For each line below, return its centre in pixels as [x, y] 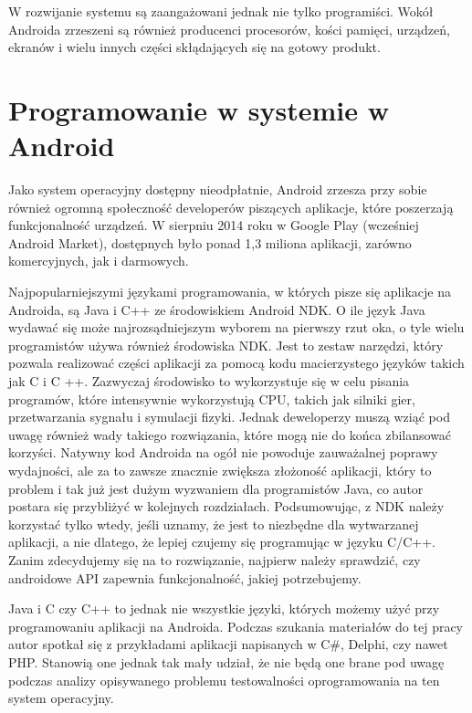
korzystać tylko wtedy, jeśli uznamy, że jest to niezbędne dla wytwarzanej [214, 524]
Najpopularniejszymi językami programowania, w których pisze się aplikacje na [230, 292]
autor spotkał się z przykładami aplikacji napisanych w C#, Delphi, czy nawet [228, 644]
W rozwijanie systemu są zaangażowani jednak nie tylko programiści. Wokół [221, 11]
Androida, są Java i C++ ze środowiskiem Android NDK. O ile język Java [217, 309]
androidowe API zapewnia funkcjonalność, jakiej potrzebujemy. [185, 577]
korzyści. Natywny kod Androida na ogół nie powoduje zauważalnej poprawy [223, 452]
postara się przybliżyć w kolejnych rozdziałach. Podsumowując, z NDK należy [226, 506]
